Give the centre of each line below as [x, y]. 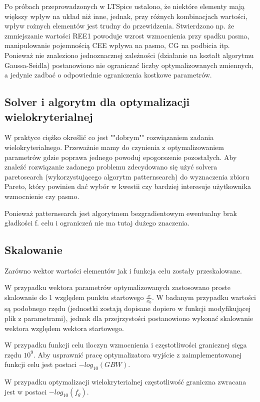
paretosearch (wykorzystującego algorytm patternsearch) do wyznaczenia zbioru [127, 176]
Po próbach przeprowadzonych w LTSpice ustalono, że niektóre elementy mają [124, 6]
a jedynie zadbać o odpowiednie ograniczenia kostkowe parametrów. [108, 75]
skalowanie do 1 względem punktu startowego [74, 297]
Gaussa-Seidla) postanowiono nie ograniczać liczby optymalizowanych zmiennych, [129, 65]
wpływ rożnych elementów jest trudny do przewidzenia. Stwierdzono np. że [119, 26]
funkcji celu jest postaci [41, 364]
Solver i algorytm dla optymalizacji [97, 102]
